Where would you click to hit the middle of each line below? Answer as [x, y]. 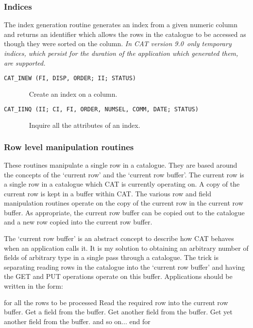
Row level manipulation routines [69, 147]
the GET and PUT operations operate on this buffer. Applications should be [118, 276]
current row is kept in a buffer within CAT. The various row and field [108, 193]
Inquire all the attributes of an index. [84, 125]
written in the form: [34, 286]
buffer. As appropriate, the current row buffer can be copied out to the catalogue [124, 212]
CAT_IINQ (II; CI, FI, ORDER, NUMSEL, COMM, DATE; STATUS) [101, 110]
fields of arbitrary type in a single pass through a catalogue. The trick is [111, 257]
